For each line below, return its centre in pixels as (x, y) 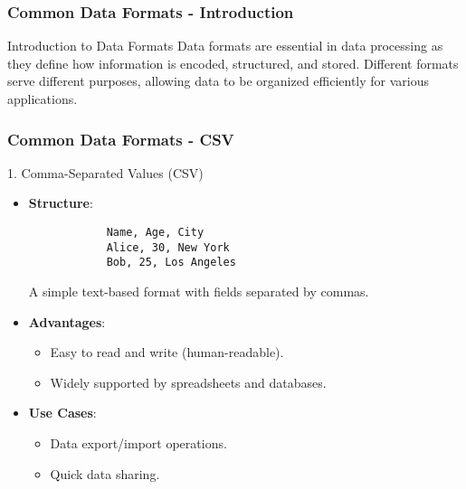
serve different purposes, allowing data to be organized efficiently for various (219, 81)
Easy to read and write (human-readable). (167, 352)
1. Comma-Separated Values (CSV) (105, 172)
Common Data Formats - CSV (121, 139)
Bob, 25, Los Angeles (171, 263)
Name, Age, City (155, 232)
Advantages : (67, 321)
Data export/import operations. (138, 442)
